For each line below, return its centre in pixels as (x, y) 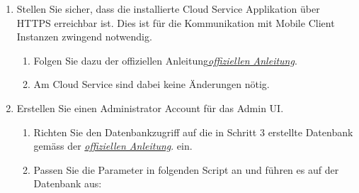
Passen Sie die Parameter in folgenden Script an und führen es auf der (186, 169)
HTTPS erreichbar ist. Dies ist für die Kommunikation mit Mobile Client (176, 22)
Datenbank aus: (68, 183)
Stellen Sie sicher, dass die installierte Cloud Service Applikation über (168, 9)
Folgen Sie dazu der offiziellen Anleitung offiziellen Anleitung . (165, 60)
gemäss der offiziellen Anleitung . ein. (113, 146)
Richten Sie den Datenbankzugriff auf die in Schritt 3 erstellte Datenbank (193, 132)
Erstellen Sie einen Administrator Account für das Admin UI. (150, 107)
